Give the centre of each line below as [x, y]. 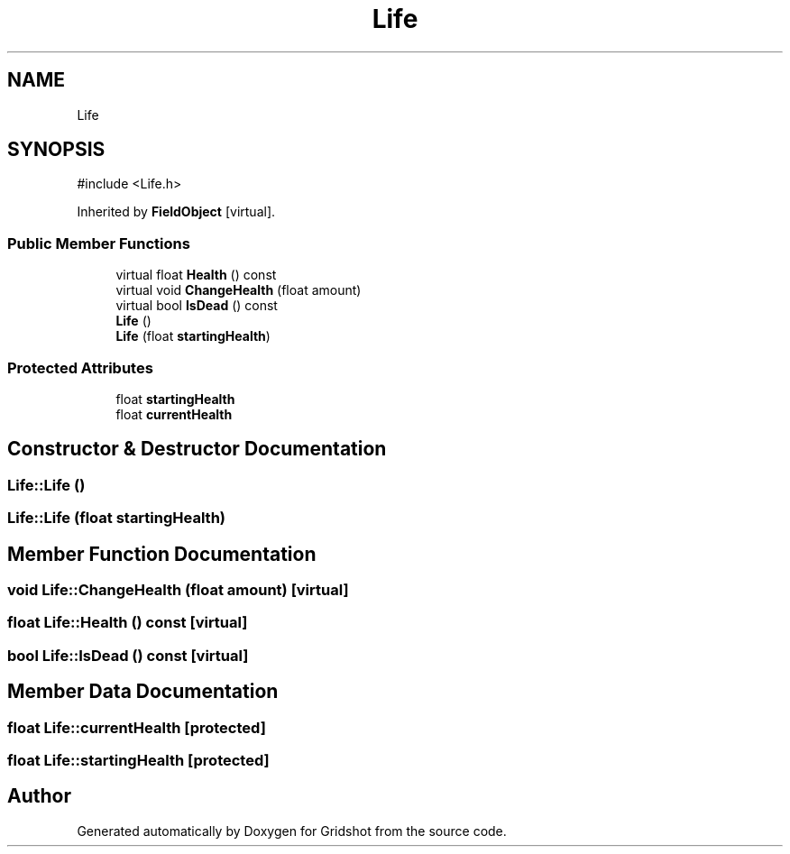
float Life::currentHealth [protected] [137, 727]
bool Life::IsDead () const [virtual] [128, 655]
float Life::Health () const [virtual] [128, 623]
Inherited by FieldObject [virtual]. [176, 212]
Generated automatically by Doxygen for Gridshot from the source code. [292, 831]
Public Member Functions [99, 243]
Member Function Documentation [162, 554]
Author [39, 796]
